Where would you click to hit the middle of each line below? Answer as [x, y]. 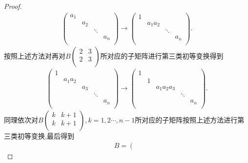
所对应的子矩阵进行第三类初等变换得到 [162, 55]
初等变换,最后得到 [46, 135]
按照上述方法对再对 [35, 55]
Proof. [13, 6]
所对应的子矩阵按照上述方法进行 [186, 119]
